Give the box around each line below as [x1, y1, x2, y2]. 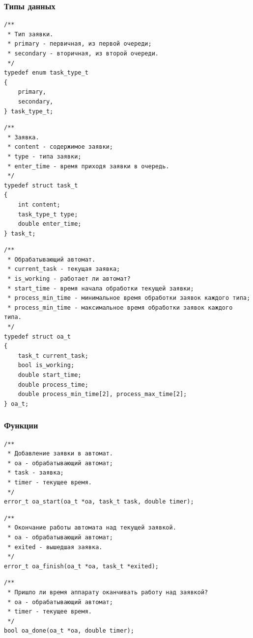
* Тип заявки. [7, 30, 54, 38]
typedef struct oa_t [4, 333, 71, 340]
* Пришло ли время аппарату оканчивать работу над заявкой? [7, 588, 208, 596]
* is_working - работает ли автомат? [7, 275, 131, 283]
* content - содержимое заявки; [7, 143, 113, 151]
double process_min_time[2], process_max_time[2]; [18, 391, 187, 398]
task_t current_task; [18, 352, 88, 359]
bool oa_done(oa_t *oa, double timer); [4, 627, 134, 635]
